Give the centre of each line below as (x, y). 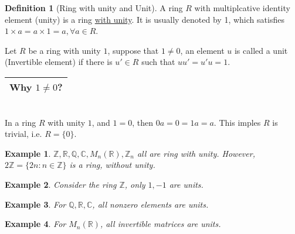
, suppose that (133, 50)
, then (143, 122)
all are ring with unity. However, (196, 153)
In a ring (21, 122)
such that (158, 62)
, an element (202, 50)
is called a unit (261, 50)
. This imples (237, 122)
